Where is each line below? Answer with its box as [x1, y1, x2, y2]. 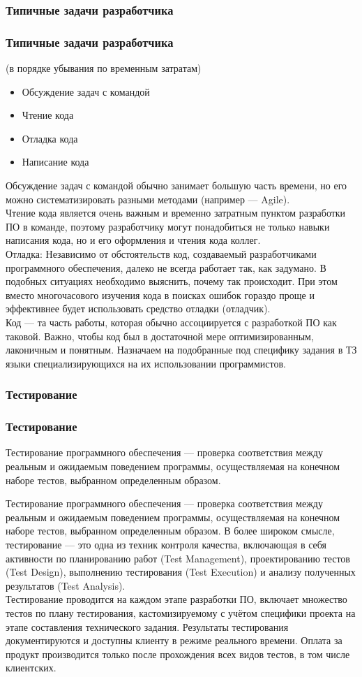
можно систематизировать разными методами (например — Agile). [6, 191, 290, 206]
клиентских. [6, 660, 56, 675]
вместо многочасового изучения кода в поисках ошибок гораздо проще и [6, 287, 315, 302]
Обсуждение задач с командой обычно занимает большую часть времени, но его [6, 178, 347, 193]
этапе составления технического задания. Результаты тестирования [6, 619, 289, 634]
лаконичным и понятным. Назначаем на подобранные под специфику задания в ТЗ [6, 342, 357, 357]
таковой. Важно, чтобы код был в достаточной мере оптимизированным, [6, 328, 314, 343]
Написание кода [22, 154, 89, 169]
